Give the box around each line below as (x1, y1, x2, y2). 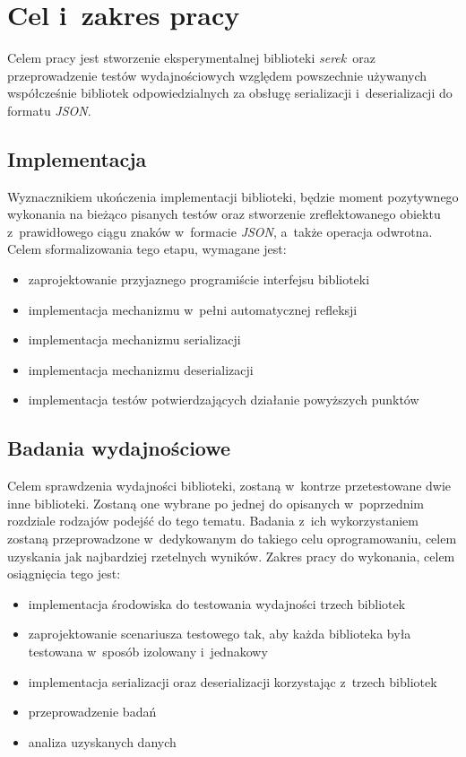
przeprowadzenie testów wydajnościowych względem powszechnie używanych (7, 65, 427, 84)
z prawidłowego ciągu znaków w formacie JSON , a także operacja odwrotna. (7, 222, 433, 240)
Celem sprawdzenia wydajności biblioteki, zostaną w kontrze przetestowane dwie (7, 476, 452, 495)
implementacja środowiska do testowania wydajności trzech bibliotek (28, 594, 406, 613)
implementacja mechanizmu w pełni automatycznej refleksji (28, 300, 358, 318)
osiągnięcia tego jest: (7, 564, 121, 583)
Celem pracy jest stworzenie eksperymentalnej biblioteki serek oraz (7, 48, 375, 67)
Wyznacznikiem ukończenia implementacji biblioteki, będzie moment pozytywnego (7, 187, 459, 205)
